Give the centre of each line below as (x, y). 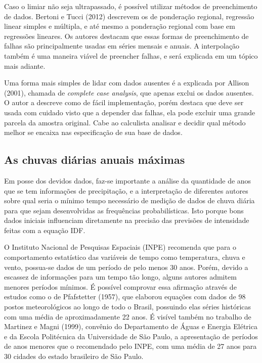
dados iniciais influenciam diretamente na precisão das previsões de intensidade (127, 220)
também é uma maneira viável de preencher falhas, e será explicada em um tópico (131, 55)
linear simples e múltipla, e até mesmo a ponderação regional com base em (120, 26)
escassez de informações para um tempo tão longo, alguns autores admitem (120, 277)
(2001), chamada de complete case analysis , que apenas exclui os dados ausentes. (129, 92)
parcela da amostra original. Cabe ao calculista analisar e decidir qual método (125, 122)
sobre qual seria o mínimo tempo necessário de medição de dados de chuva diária (129, 200)
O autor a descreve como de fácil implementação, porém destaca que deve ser (124, 102)
